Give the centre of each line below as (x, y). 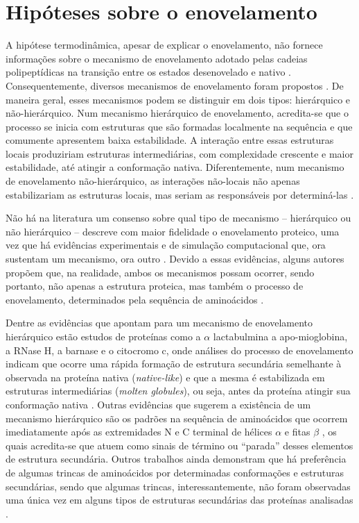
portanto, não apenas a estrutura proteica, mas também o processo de (155, 286)
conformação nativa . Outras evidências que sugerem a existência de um (158, 404)
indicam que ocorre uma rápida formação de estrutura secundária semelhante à (174, 364)
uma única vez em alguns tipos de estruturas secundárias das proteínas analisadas (179, 500)
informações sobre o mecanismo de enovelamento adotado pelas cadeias (157, 58)
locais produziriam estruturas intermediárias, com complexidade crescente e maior (179, 153)
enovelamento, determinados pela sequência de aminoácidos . (135, 299)
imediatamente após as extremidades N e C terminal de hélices (139, 432)
